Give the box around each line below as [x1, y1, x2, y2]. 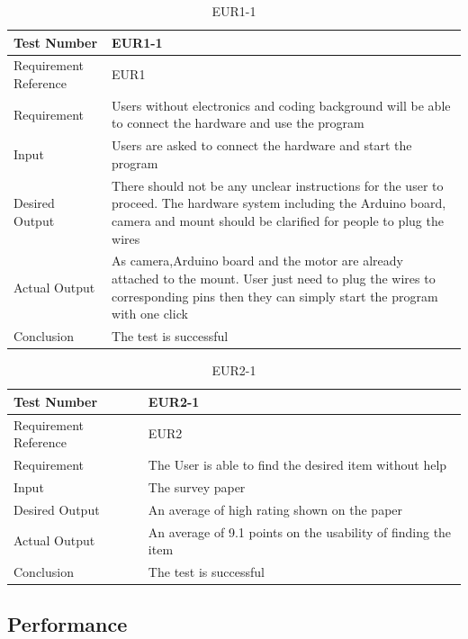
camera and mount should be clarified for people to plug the [112, 211, 444, 229]
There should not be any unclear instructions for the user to [112, 175, 444, 194]
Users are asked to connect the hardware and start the [112, 136, 412, 155]
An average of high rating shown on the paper [148, 499, 403, 518]
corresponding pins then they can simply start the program [112, 286, 438, 305]
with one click [112, 304, 188, 323]
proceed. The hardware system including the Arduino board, [112, 193, 446, 212]
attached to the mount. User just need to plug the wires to [112, 268, 436, 287]
